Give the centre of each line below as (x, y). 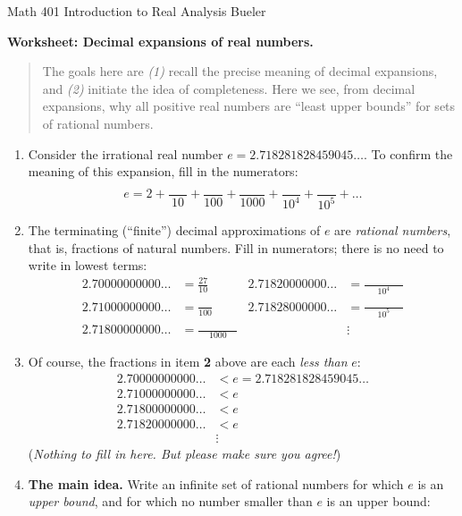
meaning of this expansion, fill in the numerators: (163, 171)
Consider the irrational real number (126, 153)
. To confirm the (408, 153)
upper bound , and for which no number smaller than (170, 501)
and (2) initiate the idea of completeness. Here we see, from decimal (229, 88)
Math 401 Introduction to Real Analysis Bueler (137, 11)
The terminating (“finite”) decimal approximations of (174, 230)
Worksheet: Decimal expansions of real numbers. (160, 41)
